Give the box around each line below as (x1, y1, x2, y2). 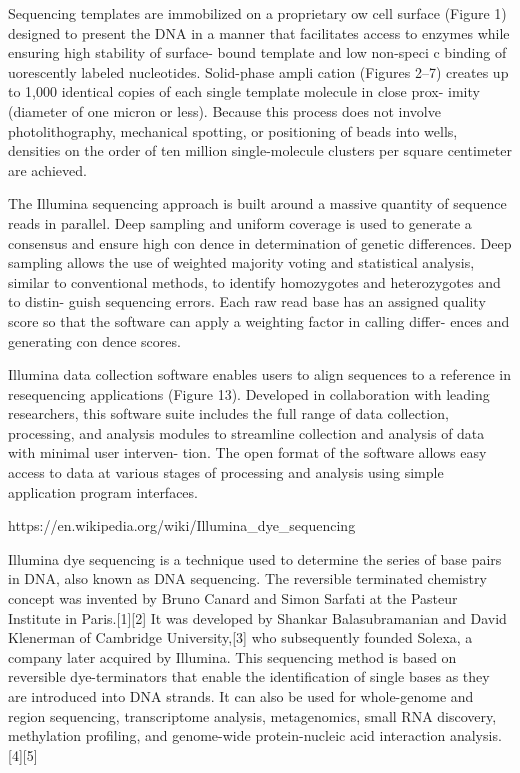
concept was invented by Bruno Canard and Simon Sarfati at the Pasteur (8, 588, 458, 609)
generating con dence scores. (8, 330, 181, 351)
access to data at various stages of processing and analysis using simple (8, 462, 444, 483)
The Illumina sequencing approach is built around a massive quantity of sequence (8, 193, 507, 214)
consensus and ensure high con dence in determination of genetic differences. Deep (8, 232, 512, 253)
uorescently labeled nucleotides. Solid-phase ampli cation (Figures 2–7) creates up (8, 61, 509, 82)
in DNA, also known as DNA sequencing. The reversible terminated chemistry (8, 568, 487, 589)
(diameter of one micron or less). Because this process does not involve (8, 100, 441, 121)
